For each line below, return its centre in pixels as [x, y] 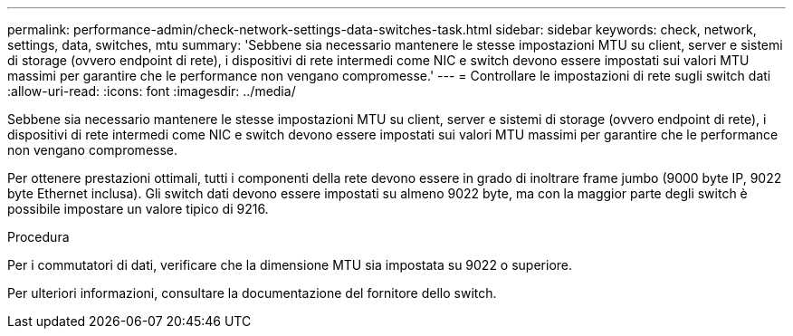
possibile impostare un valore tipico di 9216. [138, 209]
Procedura [38, 237]
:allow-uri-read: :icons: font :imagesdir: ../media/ [152, 91]
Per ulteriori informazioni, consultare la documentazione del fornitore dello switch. [252, 293]
